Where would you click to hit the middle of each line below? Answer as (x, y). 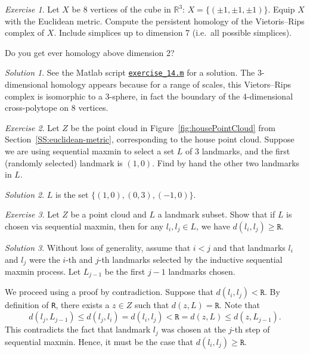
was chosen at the (193, 329)
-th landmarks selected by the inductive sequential (190, 259)
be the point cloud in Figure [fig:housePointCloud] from (173, 127)
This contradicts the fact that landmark (78, 329)
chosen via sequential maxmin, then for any (84, 226)
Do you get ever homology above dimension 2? (90, 52)
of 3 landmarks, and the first (238, 151)
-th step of (251, 329)
